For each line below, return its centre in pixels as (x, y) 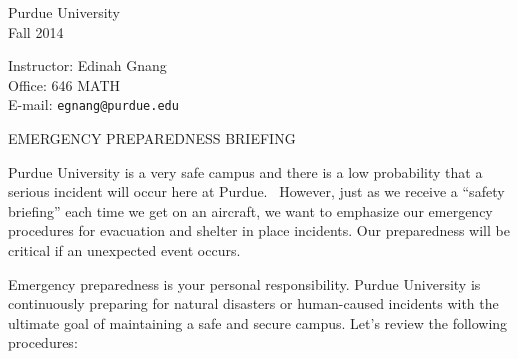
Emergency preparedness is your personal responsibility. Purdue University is (244, 283)
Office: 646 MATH (64, 84)
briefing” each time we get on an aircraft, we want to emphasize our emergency (250, 210)
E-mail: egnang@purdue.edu (93, 104)
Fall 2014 (36, 31)
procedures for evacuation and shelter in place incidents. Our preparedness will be (259, 230)
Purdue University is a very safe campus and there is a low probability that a (245, 171)
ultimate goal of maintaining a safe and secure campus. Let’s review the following (258, 322)
